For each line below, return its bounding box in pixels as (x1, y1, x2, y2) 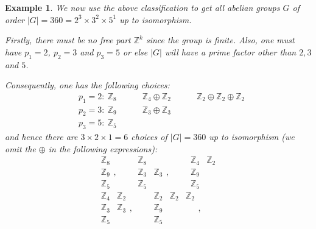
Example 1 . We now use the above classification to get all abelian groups (5, 1, 280, 13)
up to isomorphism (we (209, 130, 295, 143)
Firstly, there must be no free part (5, 33, 131, 46)
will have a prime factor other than (164, 45, 297, 58)
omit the (5, 142, 36, 155)
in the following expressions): (48, 142, 158, 155)
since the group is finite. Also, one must (146, 33, 295, 46)
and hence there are (5, 130, 78, 143)
